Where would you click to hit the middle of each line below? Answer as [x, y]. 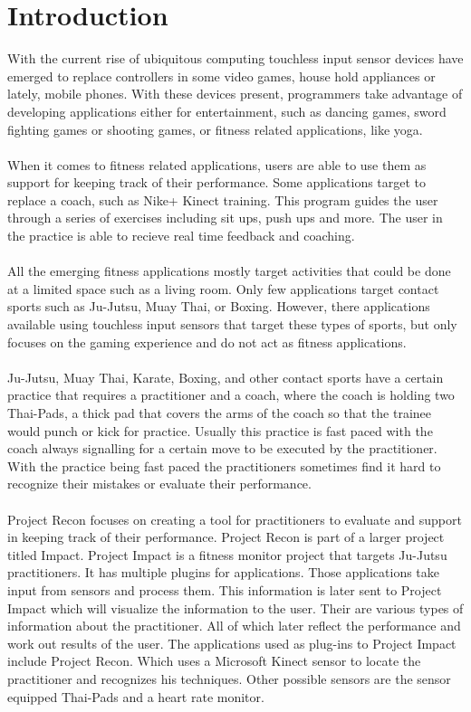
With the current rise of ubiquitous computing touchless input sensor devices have [235, 58]
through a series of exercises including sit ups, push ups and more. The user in [225, 218]
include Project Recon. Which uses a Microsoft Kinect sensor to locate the [214, 661]
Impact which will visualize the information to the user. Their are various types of [235, 608]
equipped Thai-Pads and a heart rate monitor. [136, 696]
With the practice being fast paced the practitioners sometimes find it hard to [224, 465]
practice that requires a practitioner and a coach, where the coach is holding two [231, 395]
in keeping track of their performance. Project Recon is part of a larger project [226, 537]
